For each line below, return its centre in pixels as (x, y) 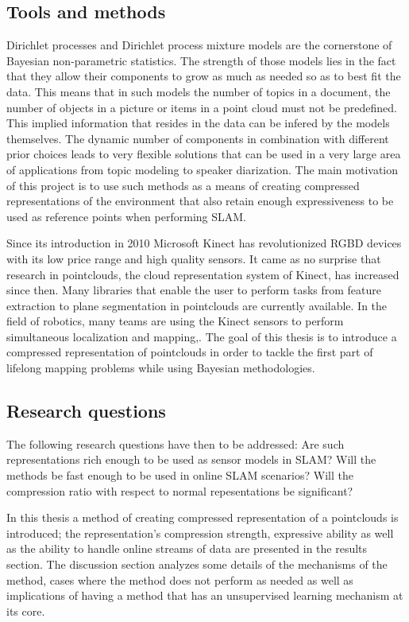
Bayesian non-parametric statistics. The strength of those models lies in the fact (201, 60)
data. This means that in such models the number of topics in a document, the (199, 91)
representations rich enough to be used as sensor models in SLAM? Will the (191, 459)
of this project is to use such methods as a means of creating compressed (183, 185)
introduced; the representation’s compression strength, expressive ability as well (200, 533)
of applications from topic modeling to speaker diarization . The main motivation (203, 169)
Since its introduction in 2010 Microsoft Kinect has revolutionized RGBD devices (204, 243)
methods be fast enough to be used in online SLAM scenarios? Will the (180, 475)
